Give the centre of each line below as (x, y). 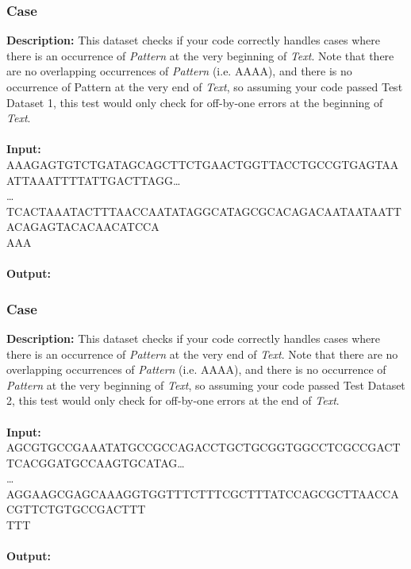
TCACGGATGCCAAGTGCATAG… (96, 462)
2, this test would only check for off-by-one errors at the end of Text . (173, 400)
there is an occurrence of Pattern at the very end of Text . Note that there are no (202, 354)
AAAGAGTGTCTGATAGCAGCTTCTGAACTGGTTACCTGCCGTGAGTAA (203, 164)
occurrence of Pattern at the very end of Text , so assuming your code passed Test (205, 87)
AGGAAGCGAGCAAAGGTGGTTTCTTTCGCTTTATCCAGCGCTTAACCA (203, 493)
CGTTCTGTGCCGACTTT (76, 509)
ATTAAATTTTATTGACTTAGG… (94, 180)
